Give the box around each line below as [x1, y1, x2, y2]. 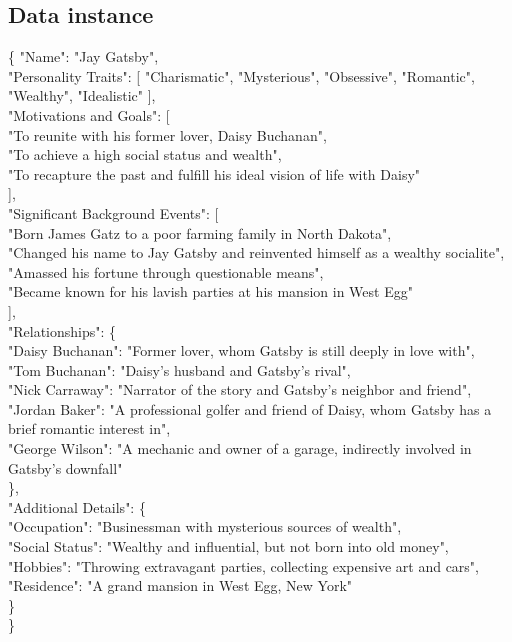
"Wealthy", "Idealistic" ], [8, 85, 156, 106]
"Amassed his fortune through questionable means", [8, 261, 324, 282]
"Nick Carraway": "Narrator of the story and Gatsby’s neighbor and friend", [8, 379, 472, 400]
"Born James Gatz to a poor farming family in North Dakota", [8, 222, 392, 243]
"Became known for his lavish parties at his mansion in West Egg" [8, 281, 413, 302]
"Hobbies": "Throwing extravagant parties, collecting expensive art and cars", [8, 555, 480, 576]
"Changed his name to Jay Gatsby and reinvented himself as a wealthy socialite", [8, 242, 505, 263]
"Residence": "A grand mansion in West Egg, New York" [8, 575, 353, 596]
